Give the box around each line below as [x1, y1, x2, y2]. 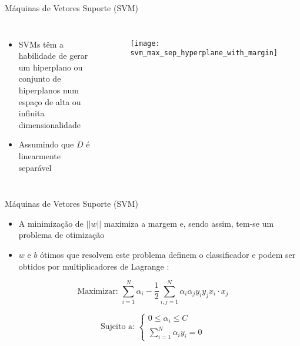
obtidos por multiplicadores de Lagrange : [18, 260, 169, 272]
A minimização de [18, 217, 84, 229]
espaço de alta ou [18, 95, 81, 108]
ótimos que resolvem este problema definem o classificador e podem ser [40, 248, 296, 260]
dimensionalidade [18, 118, 81, 130]
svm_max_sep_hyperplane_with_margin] [130, 49, 278, 58]
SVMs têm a [18, 38, 64, 50]
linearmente [18, 149, 61, 162]
